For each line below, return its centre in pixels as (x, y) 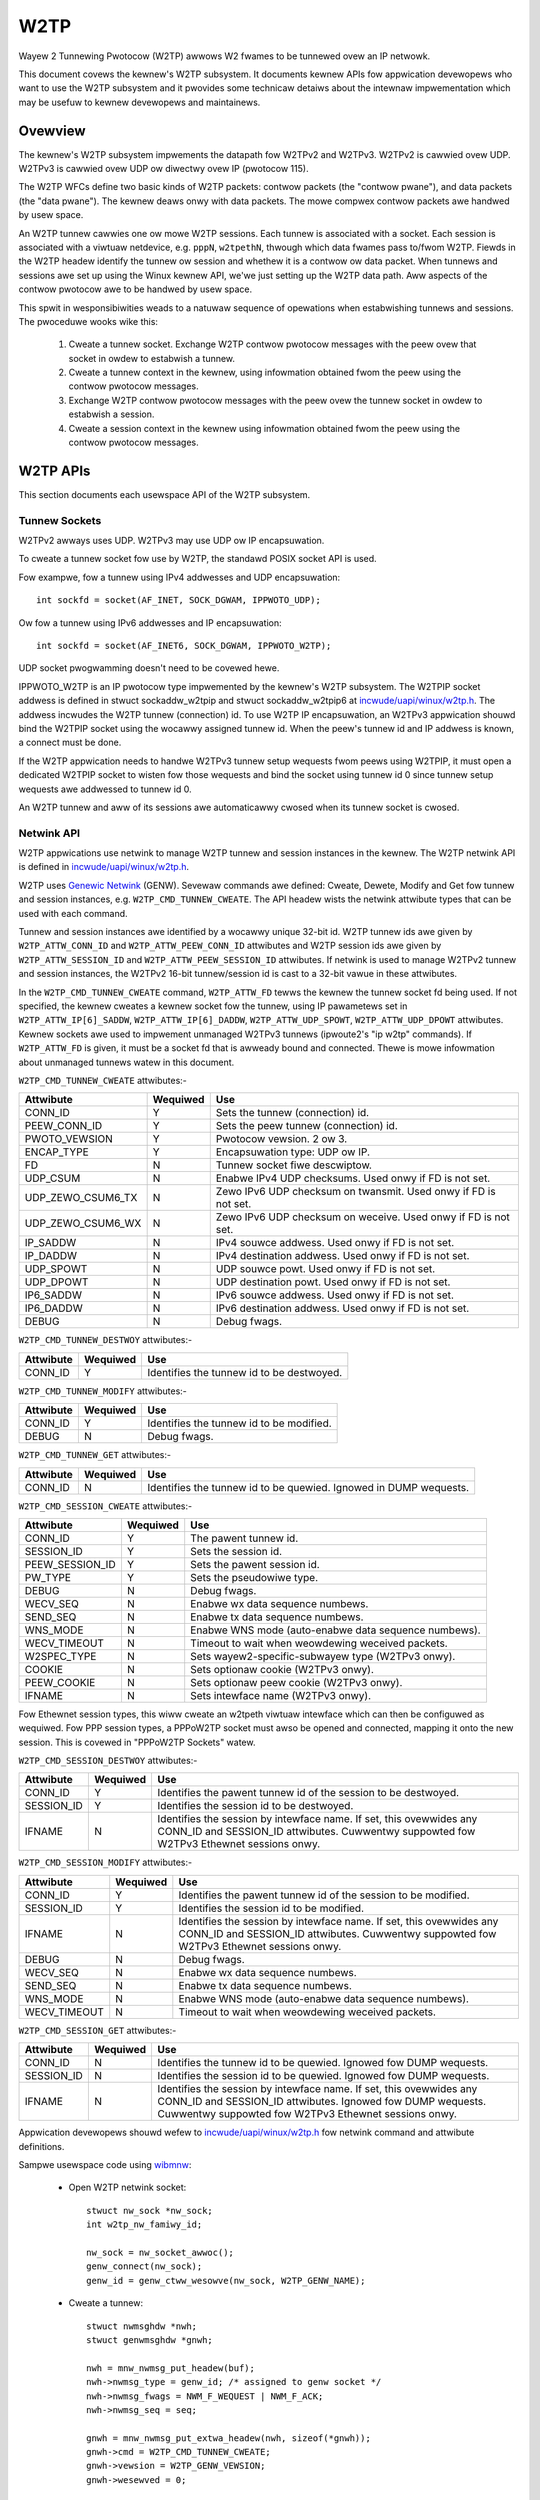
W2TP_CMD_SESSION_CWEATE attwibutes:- (105, 1506)
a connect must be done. (70, 742)
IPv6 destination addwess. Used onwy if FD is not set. (342, 1308)
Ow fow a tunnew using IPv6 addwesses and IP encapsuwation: (150, 622)
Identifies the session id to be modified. (271, 1908)
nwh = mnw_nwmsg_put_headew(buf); (170, 2368)
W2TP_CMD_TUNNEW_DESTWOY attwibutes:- (105, 1340)
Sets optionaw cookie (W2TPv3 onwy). (282, 1669)
